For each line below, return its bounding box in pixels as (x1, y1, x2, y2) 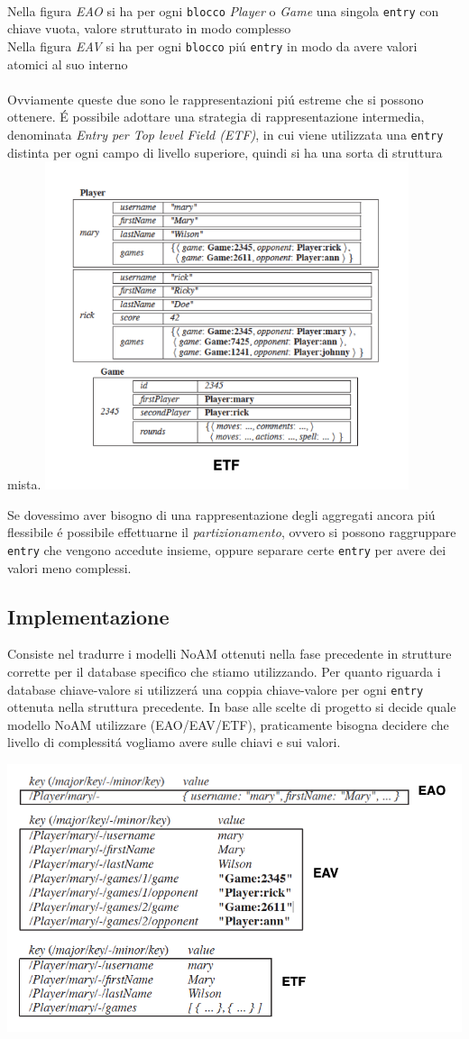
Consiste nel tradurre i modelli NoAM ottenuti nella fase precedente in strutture (7, 644, 452, 663)
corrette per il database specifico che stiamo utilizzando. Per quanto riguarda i (7, 662, 441, 681)
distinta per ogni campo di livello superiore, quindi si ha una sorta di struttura (7, 142, 443, 161)
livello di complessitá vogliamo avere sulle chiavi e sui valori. (7, 733, 341, 752)
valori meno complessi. (7, 558, 132, 577)
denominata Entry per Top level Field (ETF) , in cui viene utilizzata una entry (7, 124, 444, 143)
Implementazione (7, 602, 170, 630)
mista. (7, 475, 41, 494)
